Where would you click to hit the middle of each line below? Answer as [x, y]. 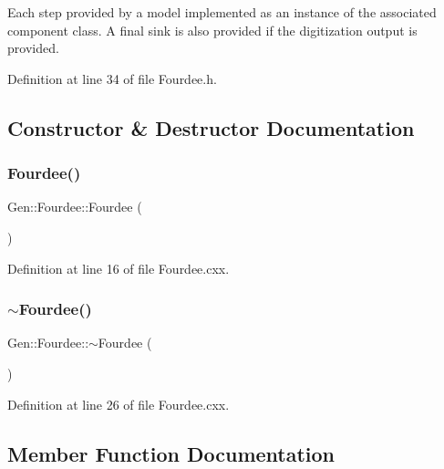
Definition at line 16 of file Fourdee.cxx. [119, 268]
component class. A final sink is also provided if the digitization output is [212, 30]
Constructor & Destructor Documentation [211, 127]
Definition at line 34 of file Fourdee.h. [112, 78]
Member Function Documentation [171, 453]
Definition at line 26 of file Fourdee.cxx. [119, 404]
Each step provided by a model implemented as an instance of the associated [222, 12]
